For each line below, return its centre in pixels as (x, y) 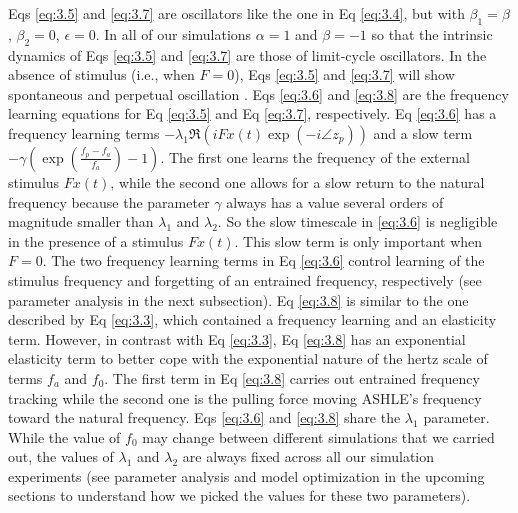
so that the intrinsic (432, 33)
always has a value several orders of (335, 201)
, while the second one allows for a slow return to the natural (297, 181)
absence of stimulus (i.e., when (101, 74)
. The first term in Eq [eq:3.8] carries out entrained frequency (292, 377)
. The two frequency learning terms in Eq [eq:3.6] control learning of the (263, 260)
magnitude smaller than (81, 221)
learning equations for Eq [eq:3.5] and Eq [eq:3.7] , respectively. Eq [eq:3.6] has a (252, 113)
